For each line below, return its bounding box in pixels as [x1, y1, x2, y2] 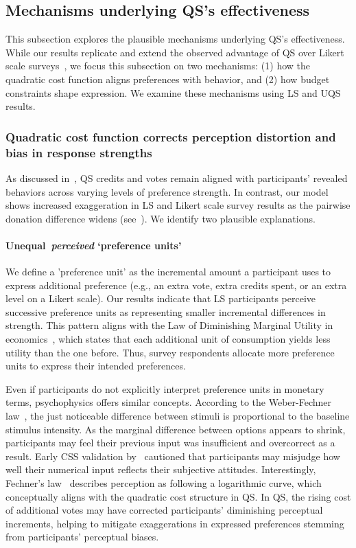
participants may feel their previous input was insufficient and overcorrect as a [5, 435, 335, 450]
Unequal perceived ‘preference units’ [5, 238, 182, 252]
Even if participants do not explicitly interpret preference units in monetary [5, 381, 324, 396]
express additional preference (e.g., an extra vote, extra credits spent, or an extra [5, 277, 347, 292]
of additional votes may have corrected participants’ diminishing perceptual [5, 503, 323, 517]
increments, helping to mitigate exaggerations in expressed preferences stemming [5, 516, 344, 530]
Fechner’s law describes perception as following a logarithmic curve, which [5, 475, 322, 490]
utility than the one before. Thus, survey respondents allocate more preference [5, 345, 335, 359]
